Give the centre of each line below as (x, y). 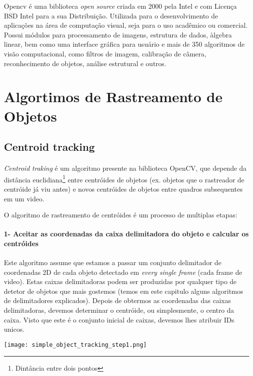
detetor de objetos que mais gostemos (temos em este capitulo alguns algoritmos (124, 291)
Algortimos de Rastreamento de (113, 97)
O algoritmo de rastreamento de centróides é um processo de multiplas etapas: (121, 215)
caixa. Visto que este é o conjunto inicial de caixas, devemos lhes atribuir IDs (119, 319)
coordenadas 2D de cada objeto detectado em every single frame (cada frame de (123, 272)
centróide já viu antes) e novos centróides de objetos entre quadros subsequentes (123, 188)
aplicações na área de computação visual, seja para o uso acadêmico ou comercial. (126, 25)
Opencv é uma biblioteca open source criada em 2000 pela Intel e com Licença (120, 6)
